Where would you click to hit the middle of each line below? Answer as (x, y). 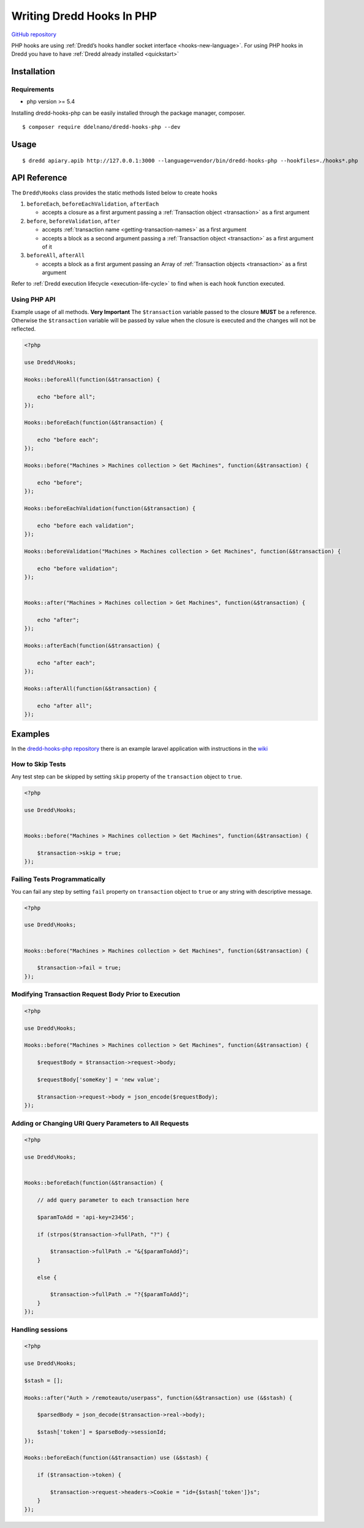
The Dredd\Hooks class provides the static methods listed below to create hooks (114, 193)
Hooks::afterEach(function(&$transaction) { (92, 646)
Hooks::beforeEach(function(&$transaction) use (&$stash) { (116, 1458)
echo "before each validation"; (86, 525)
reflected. (24, 329)
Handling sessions (40, 1329)
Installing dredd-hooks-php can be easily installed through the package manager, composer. (128, 113)
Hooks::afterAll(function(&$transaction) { (91, 689)
